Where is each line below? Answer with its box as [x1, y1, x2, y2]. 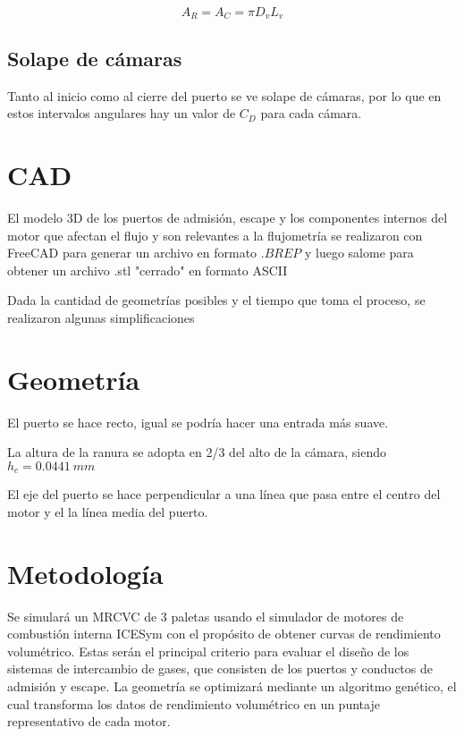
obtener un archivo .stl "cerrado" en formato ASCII [7, 260, 288, 279]
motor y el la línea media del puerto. [7, 502, 208, 520]
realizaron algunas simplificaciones [7, 308, 195, 326]
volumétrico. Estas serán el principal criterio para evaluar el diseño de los [7, 641, 409, 660]
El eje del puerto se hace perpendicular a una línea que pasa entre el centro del [7, 485, 441, 503]
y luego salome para [304, 243, 414, 262]
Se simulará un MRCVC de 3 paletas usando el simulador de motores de [7, 606, 404, 625]
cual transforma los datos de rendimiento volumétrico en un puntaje [7, 694, 380, 713]
